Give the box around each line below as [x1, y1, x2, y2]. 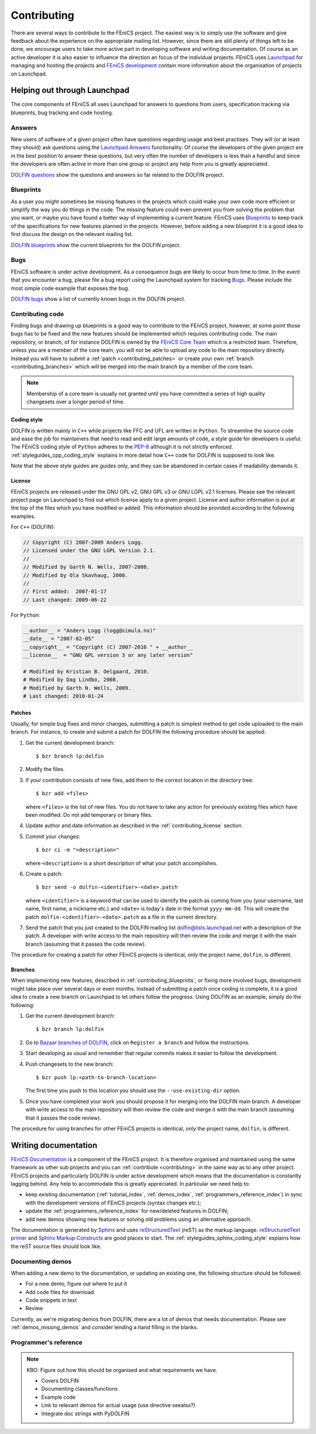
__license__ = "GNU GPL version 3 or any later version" [23, 652, 193, 658]
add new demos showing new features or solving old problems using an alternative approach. [25, 1216, 252, 1223]
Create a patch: [25, 870, 63, 877]
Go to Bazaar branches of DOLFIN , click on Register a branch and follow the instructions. [25, 1039, 250, 1046]
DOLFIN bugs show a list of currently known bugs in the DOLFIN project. [11, 295, 186, 302]
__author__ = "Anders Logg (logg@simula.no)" [23, 627, 156, 634]
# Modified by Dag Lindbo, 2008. [23, 676, 119, 683]
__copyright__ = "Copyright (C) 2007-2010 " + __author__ [23, 644, 193, 650]
